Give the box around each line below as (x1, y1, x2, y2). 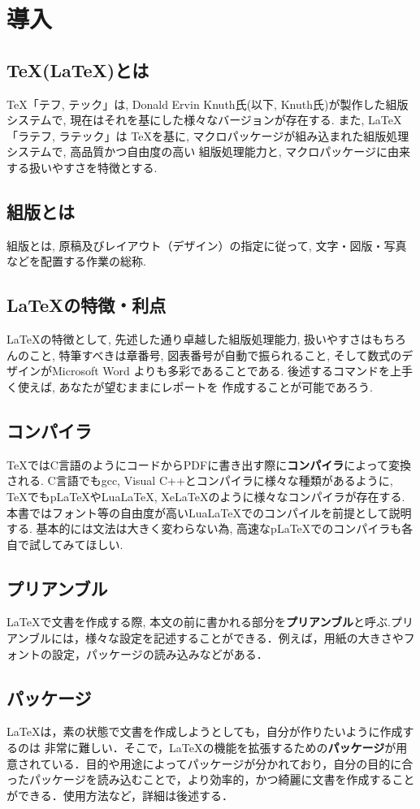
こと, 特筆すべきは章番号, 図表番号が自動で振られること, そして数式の (28, 346, 402, 363)
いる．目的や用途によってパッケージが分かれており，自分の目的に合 (51, 755, 414, 772)
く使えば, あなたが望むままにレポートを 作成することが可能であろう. (6, 378, 373, 395)
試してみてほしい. (28, 535, 123, 552)
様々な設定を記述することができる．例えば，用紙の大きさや (85, 629, 404, 647)
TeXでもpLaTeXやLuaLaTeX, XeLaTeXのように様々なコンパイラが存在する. (6, 487, 405, 504)
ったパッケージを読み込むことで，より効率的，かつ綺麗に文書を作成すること (6, 771, 415, 788)
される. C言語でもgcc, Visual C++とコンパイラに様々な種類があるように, (6, 472, 393, 489)
